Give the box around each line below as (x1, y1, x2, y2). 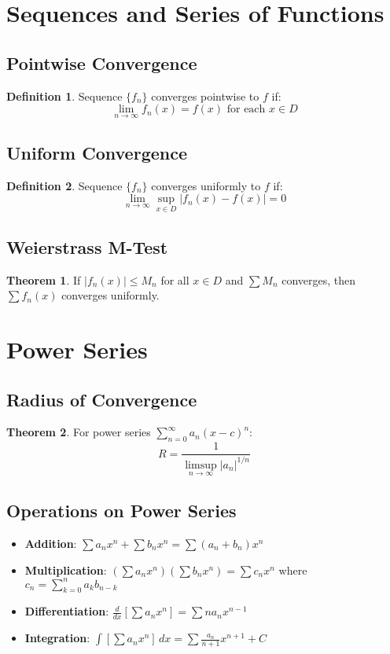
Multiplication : (24, 561, 107, 578)
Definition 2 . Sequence (6, 177, 123, 193)
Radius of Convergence (6, 387, 197, 411)
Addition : (24, 535, 77, 551)
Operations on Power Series (6, 498, 237, 523)
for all (160, 271, 189, 288)
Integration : (24, 630, 90, 646)
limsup (185, 459, 217, 471)
